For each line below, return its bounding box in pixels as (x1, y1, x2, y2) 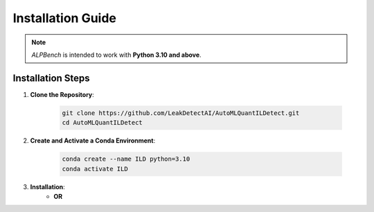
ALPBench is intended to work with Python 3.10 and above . (31, 51, 202, 59)
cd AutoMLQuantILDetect (62, 118, 143, 127)
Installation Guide (12, 10, 117, 26)
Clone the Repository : (30, 90, 95, 98)
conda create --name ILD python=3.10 (62, 155, 190, 163)
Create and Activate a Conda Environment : (30, 136, 156, 145)
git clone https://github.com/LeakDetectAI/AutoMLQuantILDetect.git (62, 109, 300, 117)
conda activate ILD (62, 165, 128, 173)
